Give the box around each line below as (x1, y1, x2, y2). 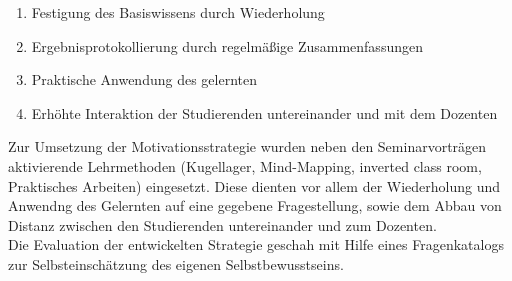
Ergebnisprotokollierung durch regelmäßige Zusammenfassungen (31, 35, 423, 56)
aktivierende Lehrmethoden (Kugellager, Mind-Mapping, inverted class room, (8, 155, 482, 176)
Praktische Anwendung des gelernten (31, 69, 257, 90)
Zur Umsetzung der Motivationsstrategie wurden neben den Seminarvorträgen (8, 136, 487, 157)
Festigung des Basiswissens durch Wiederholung (31, 2, 325, 22)
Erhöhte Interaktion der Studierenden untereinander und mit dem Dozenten (31, 102, 498, 123)
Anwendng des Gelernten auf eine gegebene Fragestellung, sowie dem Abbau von (8, 195, 502, 216)
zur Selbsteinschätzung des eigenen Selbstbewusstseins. (8, 253, 344, 274)
